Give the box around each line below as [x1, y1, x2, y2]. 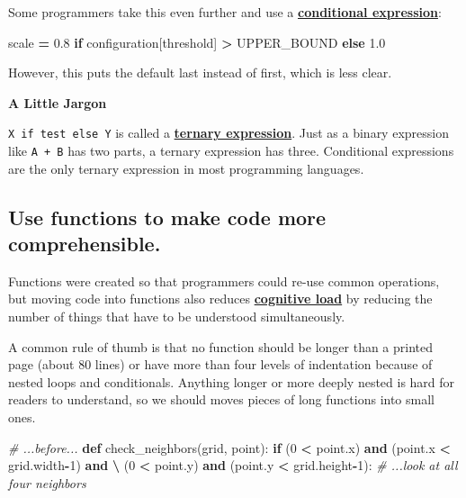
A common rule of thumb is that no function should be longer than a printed [8, 337, 434, 356]
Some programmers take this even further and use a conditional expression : [8, 3, 442, 21]
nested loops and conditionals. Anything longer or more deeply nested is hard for [8, 372, 455, 391]
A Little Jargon [8, 93, 107, 112]
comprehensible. [8, 230, 161, 258]
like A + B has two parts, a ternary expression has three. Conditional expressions [8, 141, 454, 160]
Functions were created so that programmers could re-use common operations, [8, 271, 440, 290]
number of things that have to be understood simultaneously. [8, 307, 345, 326]
